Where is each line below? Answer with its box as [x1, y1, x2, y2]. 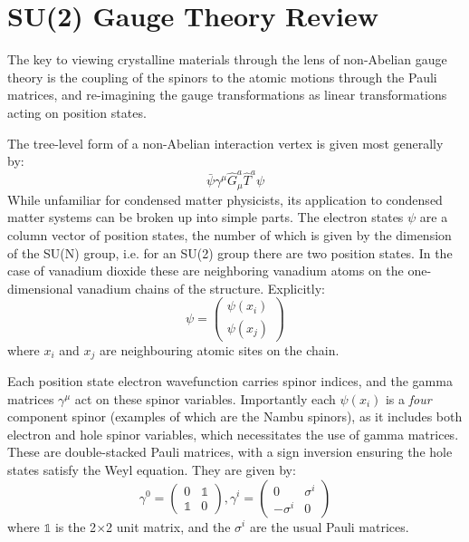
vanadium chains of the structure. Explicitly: [77, 278, 325, 297]
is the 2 [54, 517, 97, 536]
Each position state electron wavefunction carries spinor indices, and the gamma [7, 372, 453, 390]
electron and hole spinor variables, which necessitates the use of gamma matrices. [7, 424, 459, 443]
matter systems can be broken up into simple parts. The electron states [7, 208, 404, 227]
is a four [385, 389, 432, 408]
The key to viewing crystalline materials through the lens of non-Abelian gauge [7, 50, 447, 69]
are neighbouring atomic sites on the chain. [100, 340, 340, 359]
